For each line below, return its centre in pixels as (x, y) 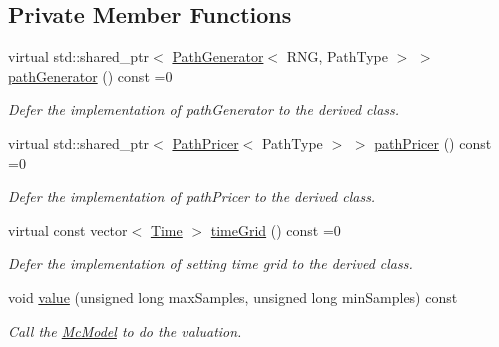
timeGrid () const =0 (275, 229)
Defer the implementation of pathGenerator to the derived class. (204, 109)
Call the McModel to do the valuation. (125, 330)
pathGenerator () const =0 (90, 75)
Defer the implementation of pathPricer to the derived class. (192, 196)
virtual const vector (68, 229)
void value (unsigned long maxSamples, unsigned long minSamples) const (233, 296)
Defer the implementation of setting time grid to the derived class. (210, 263)
